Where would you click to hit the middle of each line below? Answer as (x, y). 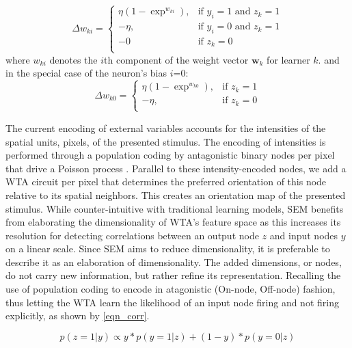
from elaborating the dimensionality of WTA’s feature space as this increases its (173, 222)
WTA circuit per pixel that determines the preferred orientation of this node (166, 182)
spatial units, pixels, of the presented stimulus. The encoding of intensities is (166, 141)
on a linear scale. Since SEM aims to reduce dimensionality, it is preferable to (168, 249)
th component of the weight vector (176, 59)
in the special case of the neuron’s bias (86, 73)
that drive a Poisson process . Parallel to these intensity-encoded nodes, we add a (176, 168)
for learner (288, 59)
